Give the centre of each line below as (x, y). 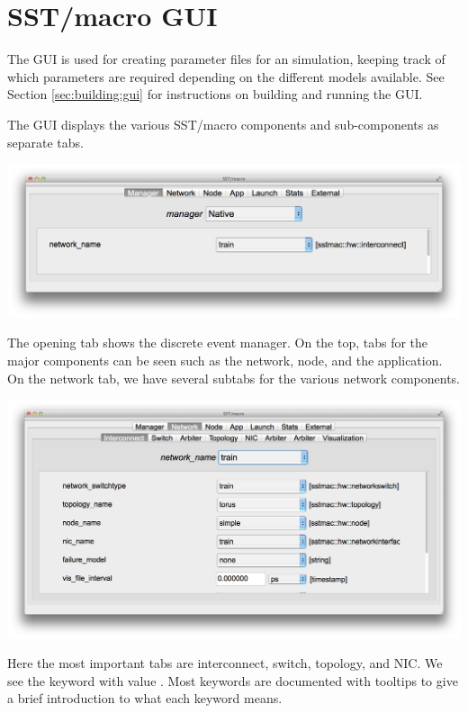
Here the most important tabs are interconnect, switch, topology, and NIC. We (225, 663)
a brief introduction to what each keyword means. (145, 698)
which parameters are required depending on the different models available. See (226, 76)
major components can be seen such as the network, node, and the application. (225, 361)
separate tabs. (45, 142)
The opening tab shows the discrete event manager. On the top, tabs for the (218, 343)
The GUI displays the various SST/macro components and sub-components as (223, 124)
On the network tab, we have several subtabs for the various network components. (234, 378)
